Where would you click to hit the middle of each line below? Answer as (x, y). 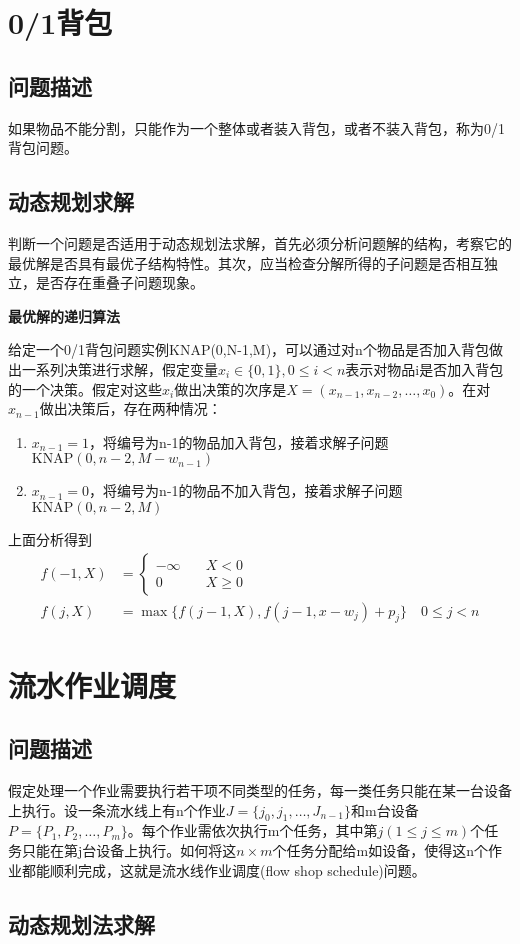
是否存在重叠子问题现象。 (119, 282)
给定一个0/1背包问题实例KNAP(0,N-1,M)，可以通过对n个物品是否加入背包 (248, 349)
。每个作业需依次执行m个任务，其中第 (252, 830)
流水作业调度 (92, 684)
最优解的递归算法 (64, 315)
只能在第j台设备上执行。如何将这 (129, 849)
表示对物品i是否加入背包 (424, 368)
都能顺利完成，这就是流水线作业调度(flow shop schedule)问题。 (223, 869)
